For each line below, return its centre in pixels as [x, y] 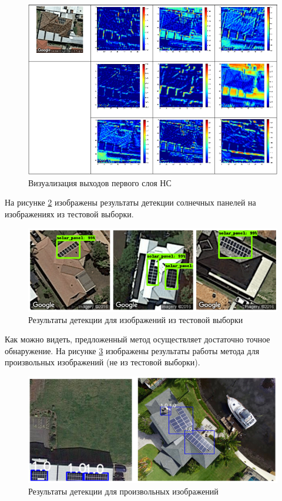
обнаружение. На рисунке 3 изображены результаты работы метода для [132, 350]
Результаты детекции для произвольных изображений [123, 491]
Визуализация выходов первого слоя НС [100, 182]
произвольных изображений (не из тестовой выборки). [103, 362]
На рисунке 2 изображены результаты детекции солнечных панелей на [130, 202]
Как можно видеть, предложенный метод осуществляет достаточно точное [137, 339]
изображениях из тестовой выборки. [69, 214]
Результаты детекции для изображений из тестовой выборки [136, 319]
